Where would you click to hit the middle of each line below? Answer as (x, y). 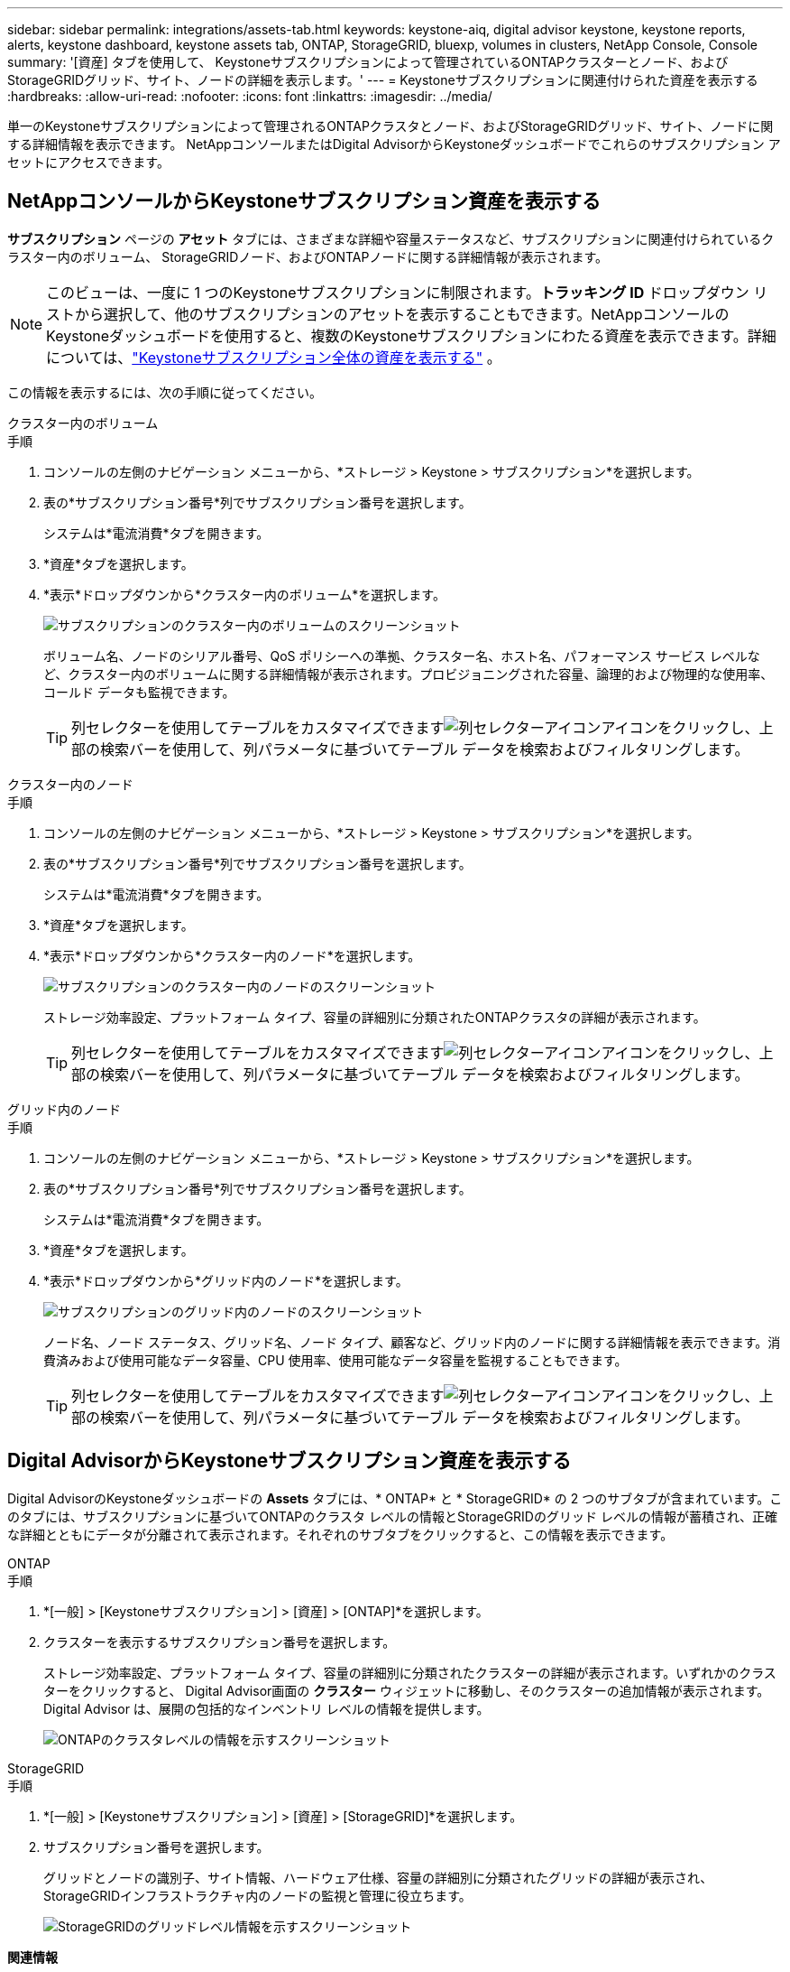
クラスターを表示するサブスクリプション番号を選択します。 (220, 1642)
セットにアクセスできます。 (88, 162)
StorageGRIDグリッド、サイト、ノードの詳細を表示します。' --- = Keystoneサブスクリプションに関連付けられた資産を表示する (383, 80)
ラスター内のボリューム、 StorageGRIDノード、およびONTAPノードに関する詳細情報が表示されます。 (308, 256)
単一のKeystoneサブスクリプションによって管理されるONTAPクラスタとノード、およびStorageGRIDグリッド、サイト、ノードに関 (390, 126)
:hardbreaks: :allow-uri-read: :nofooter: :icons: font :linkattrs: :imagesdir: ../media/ (250, 96)
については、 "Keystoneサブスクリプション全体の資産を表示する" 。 (274, 357)
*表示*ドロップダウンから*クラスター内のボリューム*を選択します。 (244, 594)
